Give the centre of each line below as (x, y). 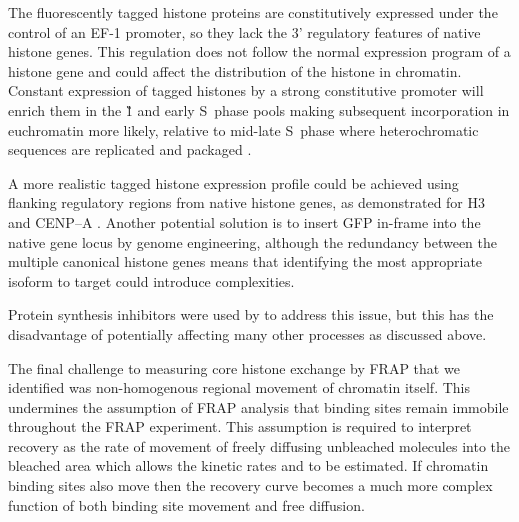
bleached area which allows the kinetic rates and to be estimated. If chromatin (248, 465)
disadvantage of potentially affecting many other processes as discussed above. (247, 333)
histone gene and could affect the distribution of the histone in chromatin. (235, 70)
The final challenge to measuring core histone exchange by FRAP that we (234, 367)
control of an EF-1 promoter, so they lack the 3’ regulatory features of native (244, 31)
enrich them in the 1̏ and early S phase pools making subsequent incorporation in (259, 109)
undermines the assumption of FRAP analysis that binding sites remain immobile (258, 406)
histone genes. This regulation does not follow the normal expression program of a (259, 51)
